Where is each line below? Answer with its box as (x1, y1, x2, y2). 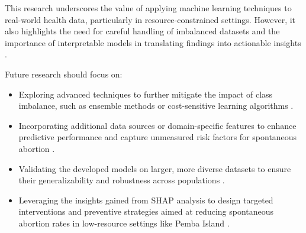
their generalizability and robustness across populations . (18, 174, 225, 186)
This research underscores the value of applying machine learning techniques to (5, 2, 292, 14)
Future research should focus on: (5, 67, 123, 80)
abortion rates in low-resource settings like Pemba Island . (18, 216, 230, 229)
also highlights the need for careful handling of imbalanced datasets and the (5, 25, 280, 37)
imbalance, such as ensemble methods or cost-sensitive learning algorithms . (18, 99, 294, 112)
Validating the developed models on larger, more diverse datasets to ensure (18, 162, 291, 174)
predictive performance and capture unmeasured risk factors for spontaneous (18, 131, 297, 143)
